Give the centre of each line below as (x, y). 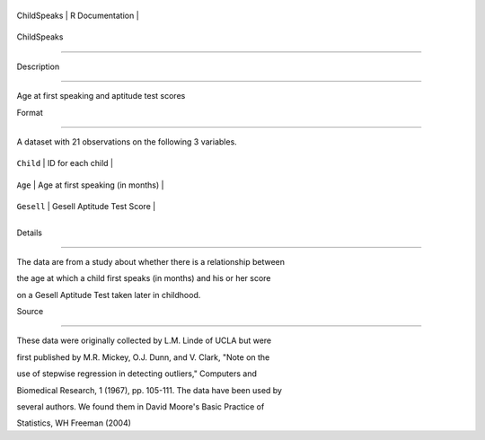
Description (38, 66)
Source (30, 312)
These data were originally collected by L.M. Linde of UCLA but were (144, 340)
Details (29, 233)
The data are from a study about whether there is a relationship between (151, 261)
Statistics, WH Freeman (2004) (74, 423)
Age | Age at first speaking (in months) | (90, 185)
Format (30, 112)
